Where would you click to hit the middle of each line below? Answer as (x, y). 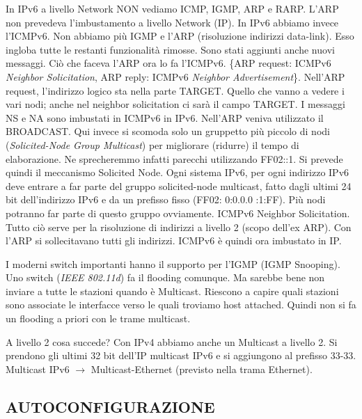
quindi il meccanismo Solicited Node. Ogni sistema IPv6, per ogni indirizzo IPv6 (178, 172)
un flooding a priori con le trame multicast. (98, 318)
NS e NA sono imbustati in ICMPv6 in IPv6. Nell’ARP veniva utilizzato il (165, 117)
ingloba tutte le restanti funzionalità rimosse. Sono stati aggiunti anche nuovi (170, 49)
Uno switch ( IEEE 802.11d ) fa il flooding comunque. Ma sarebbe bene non (165, 277)
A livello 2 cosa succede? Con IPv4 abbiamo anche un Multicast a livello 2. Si (172, 341)
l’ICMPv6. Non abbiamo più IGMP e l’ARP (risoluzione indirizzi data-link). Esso (180, 36)
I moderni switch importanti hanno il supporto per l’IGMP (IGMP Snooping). (173, 263)
